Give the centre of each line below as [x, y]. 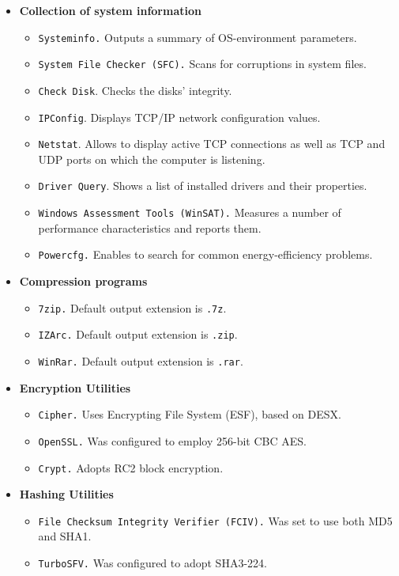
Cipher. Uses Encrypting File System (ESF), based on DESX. [190, 414]
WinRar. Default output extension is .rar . [141, 360]
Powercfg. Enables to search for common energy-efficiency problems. [205, 254]
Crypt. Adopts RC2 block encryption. [131, 467]
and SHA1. [65, 536]
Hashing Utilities [66, 494]
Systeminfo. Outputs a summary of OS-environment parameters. [198, 37]
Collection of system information [110, 10]
